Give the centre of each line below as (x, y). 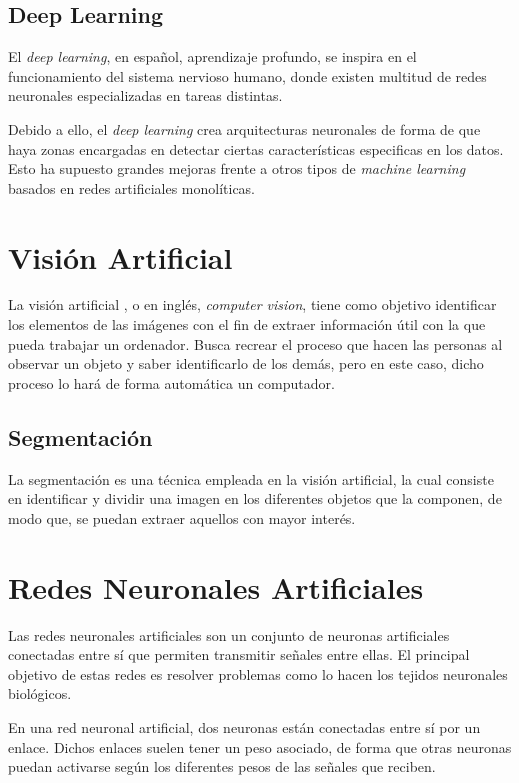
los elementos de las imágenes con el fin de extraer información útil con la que (247, 324)
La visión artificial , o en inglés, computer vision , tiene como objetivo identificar (252, 304)
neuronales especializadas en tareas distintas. (145, 95)
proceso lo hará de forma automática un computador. (171, 382)
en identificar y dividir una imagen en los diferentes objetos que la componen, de (255, 498)
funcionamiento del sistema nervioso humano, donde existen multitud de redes (247, 75)
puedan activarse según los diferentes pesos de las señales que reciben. (222, 766)
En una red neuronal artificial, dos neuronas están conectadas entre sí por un (244, 726)
